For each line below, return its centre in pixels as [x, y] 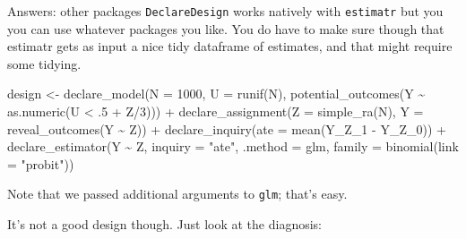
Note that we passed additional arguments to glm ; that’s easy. [177, 194]
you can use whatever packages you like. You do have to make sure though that [226, 28]
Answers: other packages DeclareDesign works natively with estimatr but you [225, 11]
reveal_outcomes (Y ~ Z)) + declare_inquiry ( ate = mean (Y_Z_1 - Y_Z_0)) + [227, 128]
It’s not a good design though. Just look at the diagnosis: [164, 224]
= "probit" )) [41, 163]
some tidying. [44, 63]
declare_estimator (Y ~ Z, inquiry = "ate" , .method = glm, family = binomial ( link [233, 146]
